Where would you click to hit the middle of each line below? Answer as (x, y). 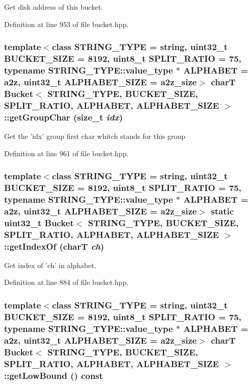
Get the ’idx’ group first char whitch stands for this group (95, 136)
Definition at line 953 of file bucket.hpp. (67, 24)
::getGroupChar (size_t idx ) (64, 117)
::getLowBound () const (54, 375)
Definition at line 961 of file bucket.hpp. (67, 153)
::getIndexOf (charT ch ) (54, 246)
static (222, 211)
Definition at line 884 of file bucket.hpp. (67, 282)
